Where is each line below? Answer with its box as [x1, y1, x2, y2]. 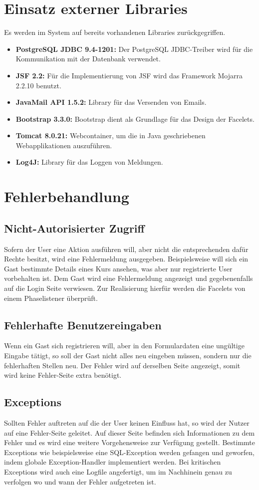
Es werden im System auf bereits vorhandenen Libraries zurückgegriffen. [4, 27, 226, 37]
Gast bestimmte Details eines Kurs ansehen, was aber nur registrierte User [4, 263, 233, 273]
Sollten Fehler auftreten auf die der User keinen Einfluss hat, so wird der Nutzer [4, 417, 250, 428]
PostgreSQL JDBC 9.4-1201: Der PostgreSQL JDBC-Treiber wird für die [15, 43, 253, 54]
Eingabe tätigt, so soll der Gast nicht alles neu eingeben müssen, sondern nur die [4, 350, 252, 360]
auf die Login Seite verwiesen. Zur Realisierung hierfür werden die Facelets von [4, 283, 246, 293]
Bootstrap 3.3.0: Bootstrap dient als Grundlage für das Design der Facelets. [15, 113, 255, 124]
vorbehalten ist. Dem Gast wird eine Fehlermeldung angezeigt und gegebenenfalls [4, 273, 253, 283]
